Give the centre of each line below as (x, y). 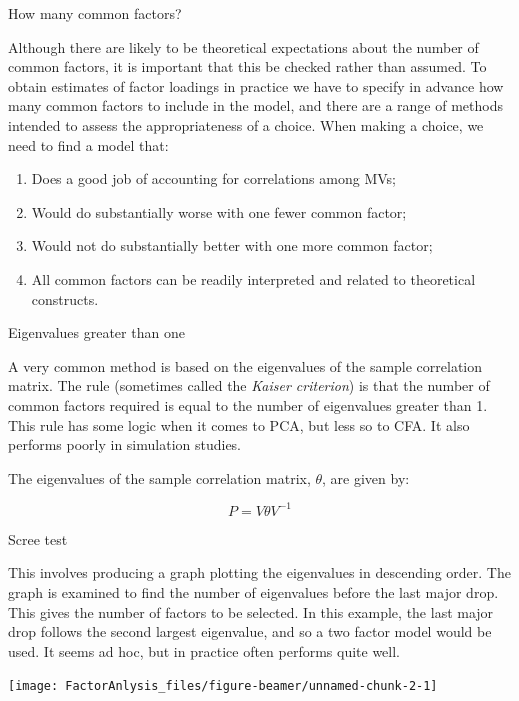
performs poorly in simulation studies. (125, 444)
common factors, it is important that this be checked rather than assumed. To (247, 66)
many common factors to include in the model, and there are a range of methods (255, 105)
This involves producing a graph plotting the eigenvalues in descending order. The (259, 572)
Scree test (38, 538)
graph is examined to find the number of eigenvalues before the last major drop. (253, 591)
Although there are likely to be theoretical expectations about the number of (243, 46)
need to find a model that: (88, 144)
